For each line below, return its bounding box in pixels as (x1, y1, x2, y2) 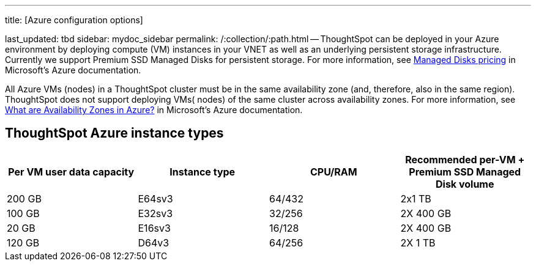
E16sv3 (138, 221, 171, 234)
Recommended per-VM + (405, 153, 525, 166)
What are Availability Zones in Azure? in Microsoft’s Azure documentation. (5, 105, 303, 115)
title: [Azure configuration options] (5, 15, 143, 25)
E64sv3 (138, 192, 173, 205)
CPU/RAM (310, 165, 357, 178)
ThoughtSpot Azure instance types (5, 125, 224, 141)
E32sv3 (138, 207, 173, 220)
